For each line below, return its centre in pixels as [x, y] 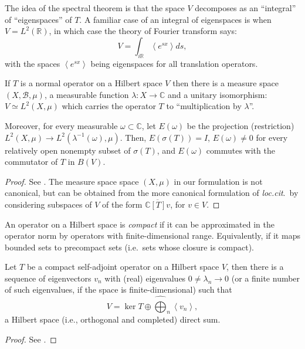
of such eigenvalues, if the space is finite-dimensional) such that [118, 289]
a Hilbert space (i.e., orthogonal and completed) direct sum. [113, 319]
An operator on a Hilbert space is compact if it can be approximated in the [140, 224]
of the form [122, 204]
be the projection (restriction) [240, 125]
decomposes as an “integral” [245, 8]
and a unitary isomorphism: [217, 94]
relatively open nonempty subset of [68, 150]
